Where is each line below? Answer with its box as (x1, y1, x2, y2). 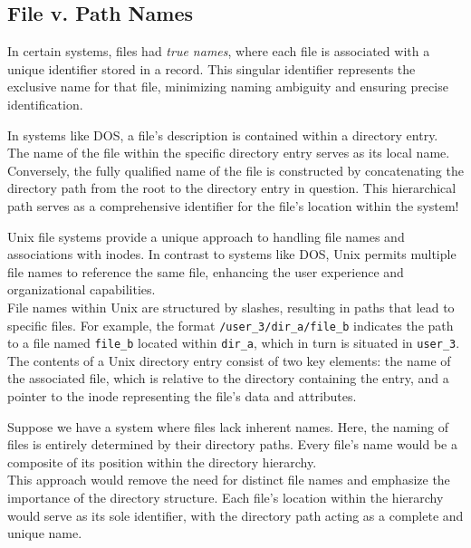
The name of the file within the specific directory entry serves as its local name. (7, 143, 450, 162)
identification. (7, 94, 83, 113)
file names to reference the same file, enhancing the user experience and (7, 262, 404, 281)
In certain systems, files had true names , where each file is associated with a (7, 42, 430, 61)
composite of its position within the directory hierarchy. (7, 452, 317, 471)
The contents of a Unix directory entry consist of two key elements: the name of (7, 351, 451, 370)
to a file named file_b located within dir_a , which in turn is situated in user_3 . (7, 333, 460, 352)
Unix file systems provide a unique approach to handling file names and (7, 226, 405, 245)
